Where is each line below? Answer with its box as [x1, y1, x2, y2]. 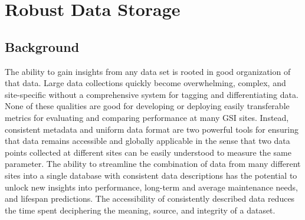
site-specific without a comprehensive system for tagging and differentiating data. [5, 88, 299, 100]
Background [5, 37, 80, 55]
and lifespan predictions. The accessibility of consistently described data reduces [5, 192, 295, 205]
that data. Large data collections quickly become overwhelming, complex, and [5, 77, 286, 89]
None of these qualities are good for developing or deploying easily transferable [5, 100, 290, 112]
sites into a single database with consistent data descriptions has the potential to [5, 169, 297, 181]
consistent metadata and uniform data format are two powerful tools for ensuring [5, 123, 299, 135]
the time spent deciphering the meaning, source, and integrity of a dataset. [5, 203, 276, 216]
